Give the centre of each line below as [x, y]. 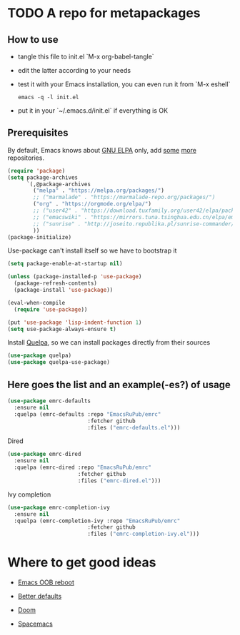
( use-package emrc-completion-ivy [59, 507]
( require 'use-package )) [51, 309]
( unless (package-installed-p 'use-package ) [75, 277]
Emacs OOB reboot [46, 582]
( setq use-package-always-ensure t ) [62, 329]
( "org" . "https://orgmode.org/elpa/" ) [92, 204]
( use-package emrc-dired [44, 454]
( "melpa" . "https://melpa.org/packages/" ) [99, 190]
